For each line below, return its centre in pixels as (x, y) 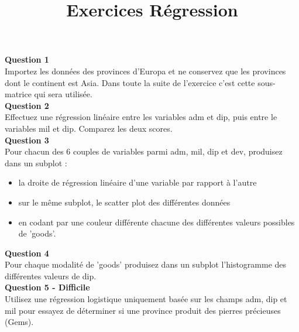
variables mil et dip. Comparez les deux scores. (89, 128)
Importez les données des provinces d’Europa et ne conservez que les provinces (145, 71)
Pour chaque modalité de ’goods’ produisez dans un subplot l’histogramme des (146, 264)
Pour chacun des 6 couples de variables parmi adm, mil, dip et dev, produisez (144, 151)
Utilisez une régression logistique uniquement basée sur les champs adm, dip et (146, 299)
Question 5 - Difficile (47, 287)
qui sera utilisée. (63, 94)
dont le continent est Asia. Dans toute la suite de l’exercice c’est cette (130, 82)
